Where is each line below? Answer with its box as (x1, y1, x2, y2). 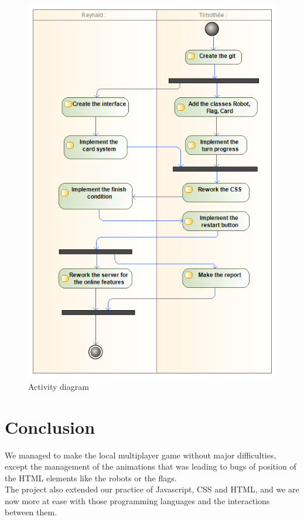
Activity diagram (28, 380, 89, 392)
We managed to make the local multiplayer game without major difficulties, (5, 448, 276, 461)
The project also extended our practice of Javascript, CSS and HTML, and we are (5, 483, 299, 495)
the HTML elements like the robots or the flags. (5, 471, 177, 484)
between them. (5, 506, 57, 518)
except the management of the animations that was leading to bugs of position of (5, 460, 296, 473)
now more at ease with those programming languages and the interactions (5, 494, 270, 507)
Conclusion (5, 414, 95, 439)
